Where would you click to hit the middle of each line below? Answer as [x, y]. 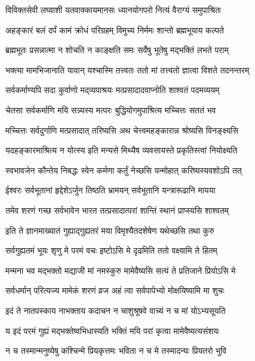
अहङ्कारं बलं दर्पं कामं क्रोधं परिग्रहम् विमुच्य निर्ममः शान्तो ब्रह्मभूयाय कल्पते [115, 30]
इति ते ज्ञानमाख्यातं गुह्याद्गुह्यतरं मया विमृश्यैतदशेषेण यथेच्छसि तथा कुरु [110, 230]
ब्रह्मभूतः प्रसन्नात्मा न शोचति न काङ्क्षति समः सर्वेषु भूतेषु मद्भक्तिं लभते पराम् [117, 50]
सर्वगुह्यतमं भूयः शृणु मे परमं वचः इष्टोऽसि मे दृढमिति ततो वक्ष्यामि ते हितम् [111, 250]
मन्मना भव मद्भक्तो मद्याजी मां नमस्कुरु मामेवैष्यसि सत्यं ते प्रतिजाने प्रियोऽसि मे [121, 270]
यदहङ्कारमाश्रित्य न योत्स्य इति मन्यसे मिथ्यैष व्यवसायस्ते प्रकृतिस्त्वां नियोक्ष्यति [122, 150]
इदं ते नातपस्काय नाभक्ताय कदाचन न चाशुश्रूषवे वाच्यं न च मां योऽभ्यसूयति [116, 310]
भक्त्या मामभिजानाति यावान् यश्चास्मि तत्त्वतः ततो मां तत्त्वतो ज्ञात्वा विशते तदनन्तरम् [127, 70]
